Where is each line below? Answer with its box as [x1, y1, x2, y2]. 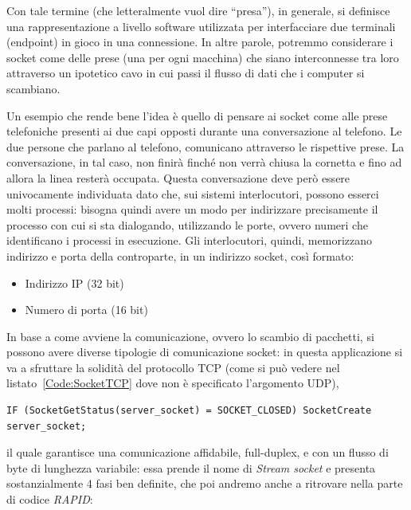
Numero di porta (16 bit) [25, 301, 148, 318]
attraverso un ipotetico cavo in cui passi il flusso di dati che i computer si [6, 65, 365, 81]
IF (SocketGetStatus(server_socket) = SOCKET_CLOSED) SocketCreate [6, 405, 372, 417]
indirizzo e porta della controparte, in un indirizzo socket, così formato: [6, 247, 354, 264]
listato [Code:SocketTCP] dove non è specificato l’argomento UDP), [6, 375, 339, 391]
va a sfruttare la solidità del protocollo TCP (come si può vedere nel [6, 359, 340, 375]
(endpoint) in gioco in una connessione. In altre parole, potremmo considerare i [6, 33, 393, 50]
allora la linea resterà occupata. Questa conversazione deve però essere [6, 169, 350, 186]
